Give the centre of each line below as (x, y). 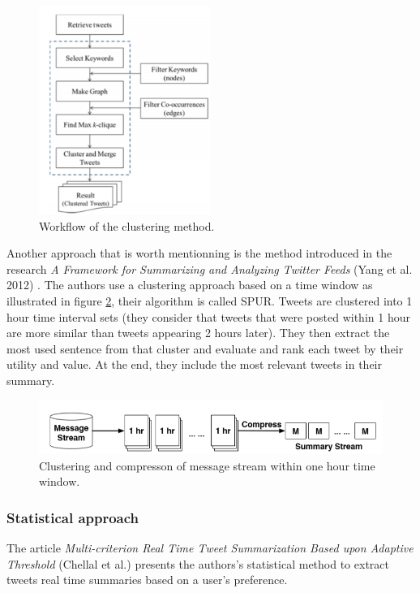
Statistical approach (73, 517)
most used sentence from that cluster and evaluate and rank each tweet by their (205, 348)
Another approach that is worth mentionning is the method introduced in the (199, 253)
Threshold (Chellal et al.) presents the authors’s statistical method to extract (198, 563)
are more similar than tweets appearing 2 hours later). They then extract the (198, 333)
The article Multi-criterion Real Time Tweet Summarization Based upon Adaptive (210, 548)
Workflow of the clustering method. (127, 225)
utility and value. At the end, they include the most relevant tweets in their (194, 364)
